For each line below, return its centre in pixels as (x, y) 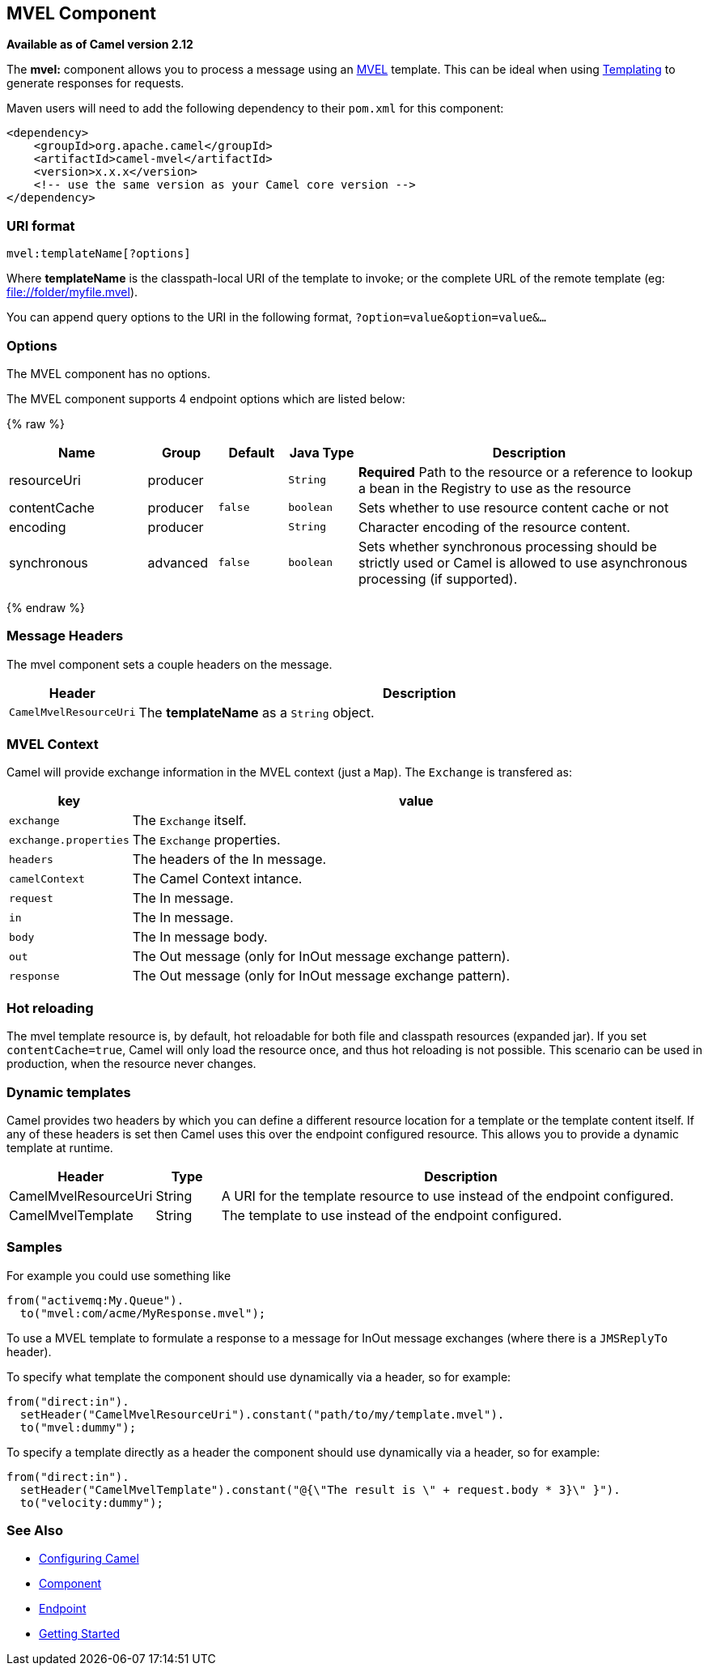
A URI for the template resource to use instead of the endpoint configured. (447, 1196)
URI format (41, 225)
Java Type (322, 452)
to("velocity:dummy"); (91, 1502)
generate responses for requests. (95, 83)
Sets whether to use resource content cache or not (513, 507)
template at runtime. (60, 1147)
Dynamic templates (69, 1092)
